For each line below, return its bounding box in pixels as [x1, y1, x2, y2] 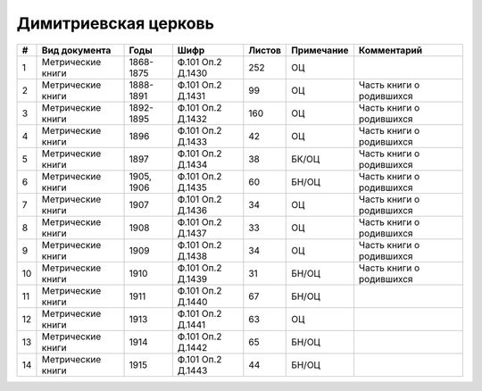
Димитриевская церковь [16, 13, 214, 33]
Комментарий [358, 44, 423, 56]
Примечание [291, 44, 349, 56]
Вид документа [41, 44, 112, 56]
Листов [248, 44, 281, 56]
